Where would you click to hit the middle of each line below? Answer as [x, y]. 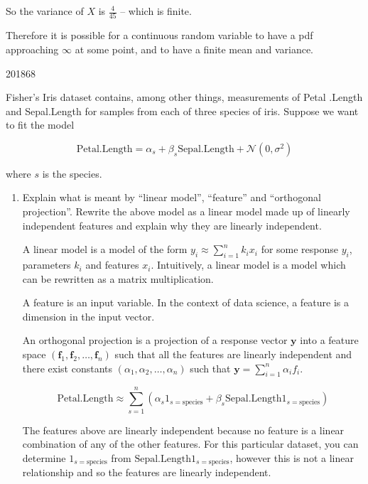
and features [112, 265]
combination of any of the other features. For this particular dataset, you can [190, 444]
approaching [32, 49]
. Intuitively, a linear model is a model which [248, 265]
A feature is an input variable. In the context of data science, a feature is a [186, 302]
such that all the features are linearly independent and [233, 354]
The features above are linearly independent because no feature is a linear [183, 430]
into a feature [329, 340]
